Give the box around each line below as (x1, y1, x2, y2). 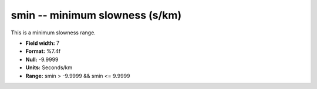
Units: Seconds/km (25, 64, 73, 71)
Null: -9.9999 (25, 56, 59, 63)
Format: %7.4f (25, 48, 61, 55)
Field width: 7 (25, 40, 60, 47)
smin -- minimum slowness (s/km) (11, 9, 182, 22)
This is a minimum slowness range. (11, 29, 96, 36)
